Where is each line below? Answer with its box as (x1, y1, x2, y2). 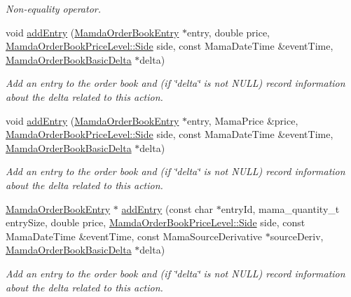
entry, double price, (187, 25, 270, 39)
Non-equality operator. (6, 1, 102, 15)
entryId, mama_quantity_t (221, 201, 340, 216)
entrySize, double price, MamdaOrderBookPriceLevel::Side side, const (6, 215, 305, 230)
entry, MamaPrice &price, (187, 113, 298, 127)
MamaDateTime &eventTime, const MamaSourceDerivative (6, 228, 263, 243)
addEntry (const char (121, 201, 214, 216)
